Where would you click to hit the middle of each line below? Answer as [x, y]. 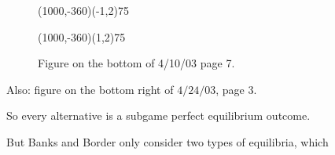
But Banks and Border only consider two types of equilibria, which [167, 141]
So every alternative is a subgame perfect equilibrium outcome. [158, 115]
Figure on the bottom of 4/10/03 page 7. [136, 63]
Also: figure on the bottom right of [90, 89]
